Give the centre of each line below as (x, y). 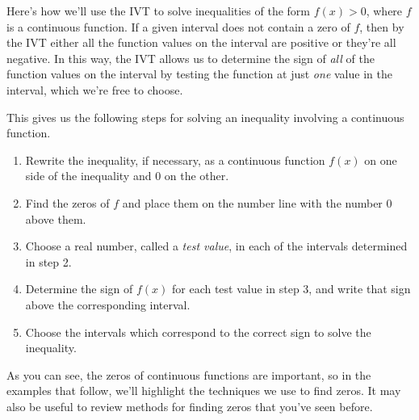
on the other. (197, 176)
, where (384, 10)
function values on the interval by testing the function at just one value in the (199, 74)
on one (381, 160)
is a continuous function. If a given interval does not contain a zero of (178, 26)
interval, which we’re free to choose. (95, 89)
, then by (382, 26)
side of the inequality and (88, 176)
